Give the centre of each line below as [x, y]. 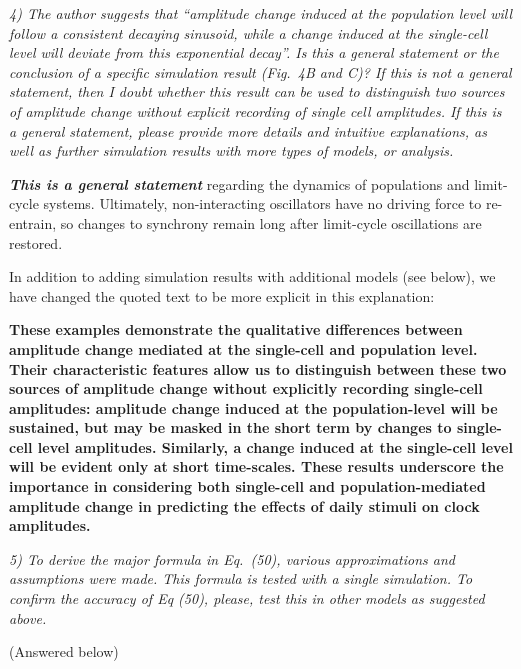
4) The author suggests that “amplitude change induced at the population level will [260, 13]
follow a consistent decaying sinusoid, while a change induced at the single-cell [248, 32]
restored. [36, 242]
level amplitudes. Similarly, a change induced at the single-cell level [275, 446]
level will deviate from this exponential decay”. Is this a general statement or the [254, 52]
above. [28, 617]
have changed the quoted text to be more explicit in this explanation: [222, 295]
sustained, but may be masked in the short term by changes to [230, 427]
